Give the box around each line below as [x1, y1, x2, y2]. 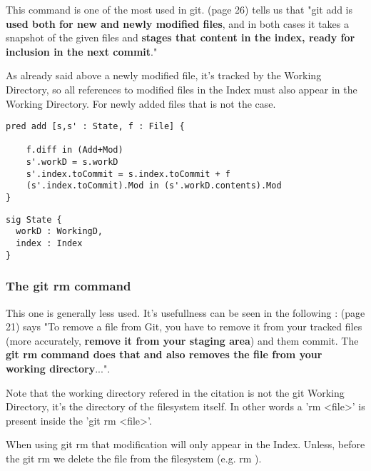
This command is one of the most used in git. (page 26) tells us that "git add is [6, 2, 353, 16]
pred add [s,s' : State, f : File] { [6, 121, 185, 132]
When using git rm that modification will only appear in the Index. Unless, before [6, 437, 365, 452]
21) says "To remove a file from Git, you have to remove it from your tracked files [6, 319, 362, 334]
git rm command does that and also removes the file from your [6, 347, 322, 362]
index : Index [16, 238, 83, 249]
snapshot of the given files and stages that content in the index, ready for [6, 30, 355, 45]
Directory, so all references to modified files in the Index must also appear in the [6, 81, 357, 96]
